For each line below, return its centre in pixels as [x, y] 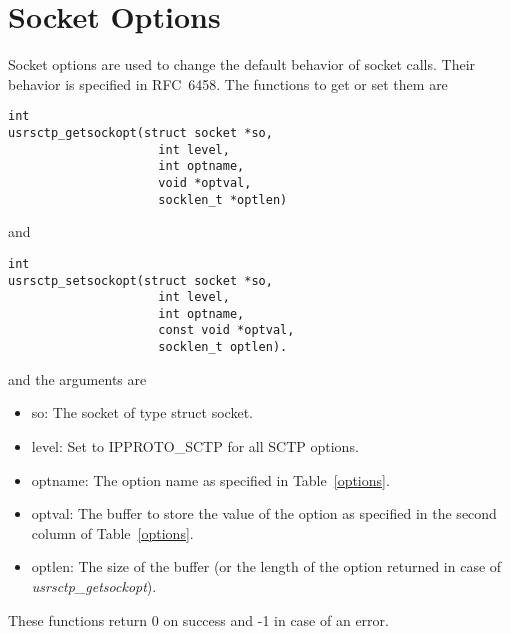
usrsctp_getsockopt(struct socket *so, [140, 132]
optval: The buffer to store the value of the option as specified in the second [264, 513]
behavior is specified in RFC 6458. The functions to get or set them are [228, 83]
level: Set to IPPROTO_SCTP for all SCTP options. [195, 445]
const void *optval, [226, 330]
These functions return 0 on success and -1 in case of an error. [198, 619]
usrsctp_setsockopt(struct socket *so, [140, 280]
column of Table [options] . [112, 532]
